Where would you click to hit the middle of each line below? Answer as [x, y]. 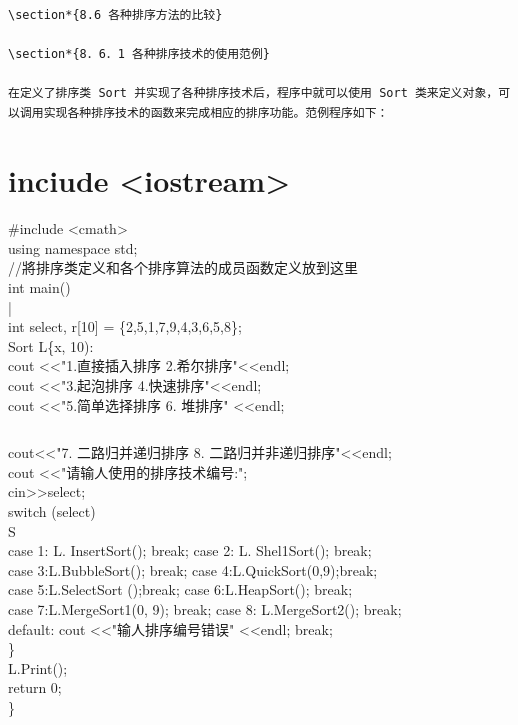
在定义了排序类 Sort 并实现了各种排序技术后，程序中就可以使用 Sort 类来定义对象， [253, 92]
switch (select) [52, 511]
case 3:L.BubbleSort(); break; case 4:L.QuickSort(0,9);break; [193, 569]
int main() [39, 287]
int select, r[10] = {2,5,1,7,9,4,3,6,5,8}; [125, 326]
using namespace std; [73, 247]
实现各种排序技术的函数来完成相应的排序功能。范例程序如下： [216, 112]
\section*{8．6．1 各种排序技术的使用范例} [139, 53]
